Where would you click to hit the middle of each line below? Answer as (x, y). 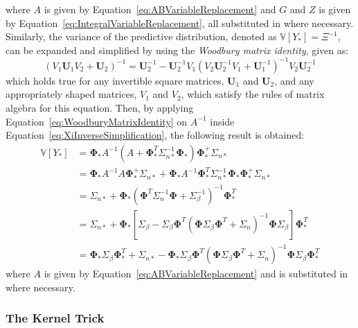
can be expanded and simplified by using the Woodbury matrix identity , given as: (177, 50)
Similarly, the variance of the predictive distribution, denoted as (141, 36)
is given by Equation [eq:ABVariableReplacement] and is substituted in (196, 274)
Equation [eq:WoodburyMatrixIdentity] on (97, 121)
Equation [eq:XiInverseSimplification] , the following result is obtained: (155, 135)
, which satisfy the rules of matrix (253, 94)
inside (222, 121)
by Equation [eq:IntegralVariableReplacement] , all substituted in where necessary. (180, 23)
